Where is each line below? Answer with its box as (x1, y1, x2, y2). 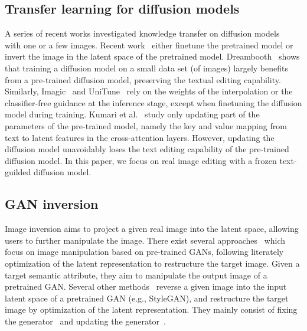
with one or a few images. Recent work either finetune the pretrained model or (5, 38, 293, 51)
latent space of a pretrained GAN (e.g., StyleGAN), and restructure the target (5, 291, 289, 304)
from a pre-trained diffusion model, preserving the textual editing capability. (5, 73, 281, 86)
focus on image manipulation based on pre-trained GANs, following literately (5, 245, 284, 258)
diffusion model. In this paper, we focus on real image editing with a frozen (5, 154, 277, 166)
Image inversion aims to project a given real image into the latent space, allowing (5, 222, 299, 235)
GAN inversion (5, 195, 99, 213)
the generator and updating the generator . (5, 314, 166, 327)
